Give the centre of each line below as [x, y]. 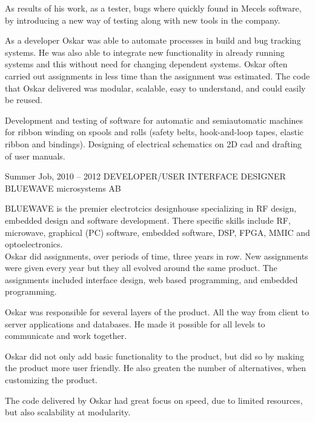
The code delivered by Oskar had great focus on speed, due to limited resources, [154, 400]
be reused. [24, 100]
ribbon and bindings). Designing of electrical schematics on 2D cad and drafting [154, 143]
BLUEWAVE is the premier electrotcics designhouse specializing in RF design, [151, 208]
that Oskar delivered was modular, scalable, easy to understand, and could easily [155, 88]
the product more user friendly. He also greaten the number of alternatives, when [156, 368]
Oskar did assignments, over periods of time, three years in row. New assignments [157, 256]
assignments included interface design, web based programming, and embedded [151, 279]
